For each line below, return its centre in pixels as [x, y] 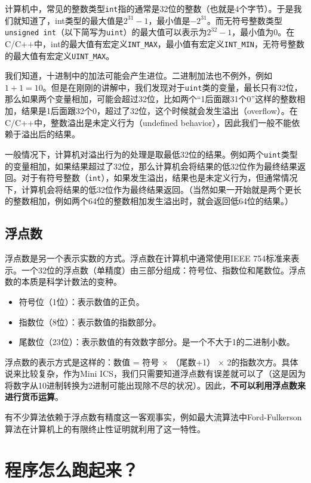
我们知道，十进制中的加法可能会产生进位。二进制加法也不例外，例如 [138, 76]
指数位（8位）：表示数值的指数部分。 [90, 322]
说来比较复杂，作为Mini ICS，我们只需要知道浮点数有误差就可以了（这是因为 [155, 373]
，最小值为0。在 [263, 32]
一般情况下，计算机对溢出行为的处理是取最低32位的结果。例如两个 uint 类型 [151, 154]
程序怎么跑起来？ [72, 470]
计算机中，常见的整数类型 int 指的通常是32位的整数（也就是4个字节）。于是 [149, 8]
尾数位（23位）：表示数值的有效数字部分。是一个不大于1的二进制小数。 [157, 342]
